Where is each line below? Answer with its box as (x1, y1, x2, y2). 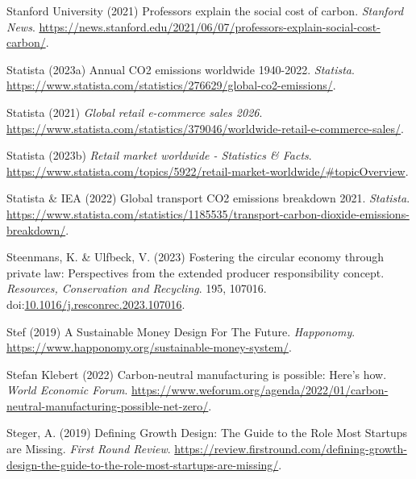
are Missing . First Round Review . (6, 440, 171, 457)
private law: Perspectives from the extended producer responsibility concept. (6, 264, 385, 281)
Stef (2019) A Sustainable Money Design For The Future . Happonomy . (6, 323, 356, 339)
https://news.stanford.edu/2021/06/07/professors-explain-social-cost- (39, 18, 381, 35)
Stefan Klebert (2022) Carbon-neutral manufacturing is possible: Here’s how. (6, 365, 387, 382)
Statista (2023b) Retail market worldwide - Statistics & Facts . (6, 147, 312, 164)
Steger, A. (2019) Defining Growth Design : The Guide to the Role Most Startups (6, 424, 408, 441)
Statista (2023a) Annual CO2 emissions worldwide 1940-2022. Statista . (6, 60, 355, 77)
